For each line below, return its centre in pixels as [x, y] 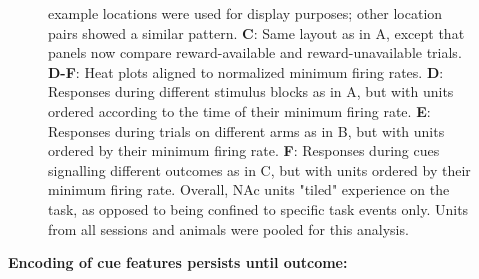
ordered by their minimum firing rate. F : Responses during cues [244, 150]
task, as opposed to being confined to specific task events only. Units [258, 208]
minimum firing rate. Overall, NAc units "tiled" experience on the [249, 189]
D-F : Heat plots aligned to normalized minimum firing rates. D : [246, 71]
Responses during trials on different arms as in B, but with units [246, 130]
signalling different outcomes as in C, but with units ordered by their [259, 169]
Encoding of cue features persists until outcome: [178, 262]
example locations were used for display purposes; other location [245, 13]
